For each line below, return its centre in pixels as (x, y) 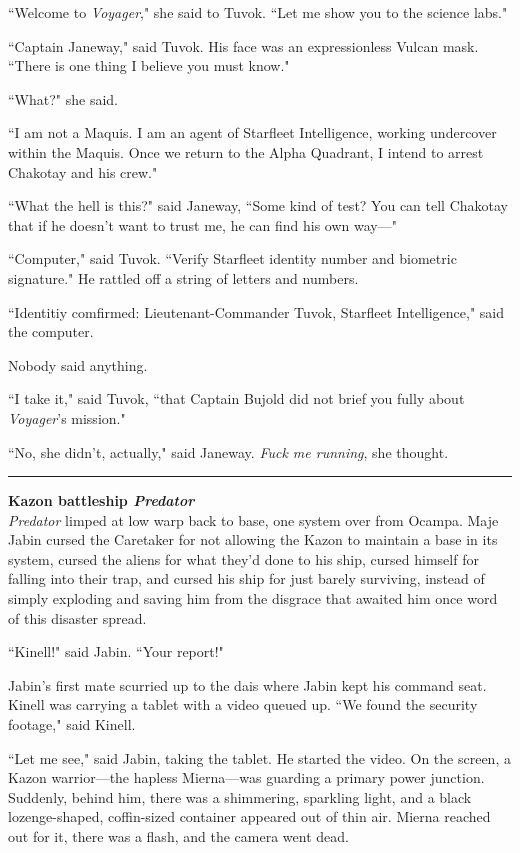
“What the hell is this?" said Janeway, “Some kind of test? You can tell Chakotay (258, 205)
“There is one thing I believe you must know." (149, 65)
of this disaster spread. (77, 617)
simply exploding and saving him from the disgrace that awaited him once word (253, 598)
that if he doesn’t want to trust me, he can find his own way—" (202, 224)
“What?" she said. (63, 98)
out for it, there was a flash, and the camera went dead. (178, 836)
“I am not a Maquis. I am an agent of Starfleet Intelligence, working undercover (252, 132)
